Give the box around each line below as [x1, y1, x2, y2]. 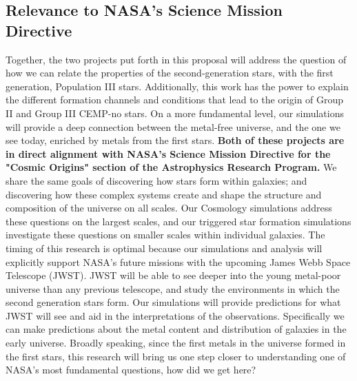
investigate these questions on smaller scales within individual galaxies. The [6, 227, 325, 242]
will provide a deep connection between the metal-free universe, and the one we [6, 119, 340, 134]
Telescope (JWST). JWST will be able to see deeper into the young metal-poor [6, 268, 341, 282]
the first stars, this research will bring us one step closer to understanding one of [6, 349, 346, 363]
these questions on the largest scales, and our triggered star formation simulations [6, 214, 351, 228]
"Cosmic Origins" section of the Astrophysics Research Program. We [6, 160, 337, 174]
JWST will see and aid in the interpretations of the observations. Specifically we [6, 308, 345, 322]
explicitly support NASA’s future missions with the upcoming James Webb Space [6, 254, 351, 269]
